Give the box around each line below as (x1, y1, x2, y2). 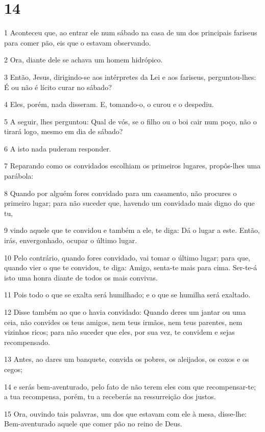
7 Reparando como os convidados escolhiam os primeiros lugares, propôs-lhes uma (4, 160, 261, 171)
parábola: (4, 170, 34, 181)
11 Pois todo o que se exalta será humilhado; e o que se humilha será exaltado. (4, 289, 251, 300)
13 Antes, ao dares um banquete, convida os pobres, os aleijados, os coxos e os (4, 354, 249, 364)
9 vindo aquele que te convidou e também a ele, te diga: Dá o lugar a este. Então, (4, 225, 260, 235)
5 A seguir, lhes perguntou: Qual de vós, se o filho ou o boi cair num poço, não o (4, 116, 257, 126)
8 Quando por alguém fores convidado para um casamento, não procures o (4, 187, 237, 198)
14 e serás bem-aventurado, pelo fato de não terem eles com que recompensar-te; (4, 381, 256, 392)
